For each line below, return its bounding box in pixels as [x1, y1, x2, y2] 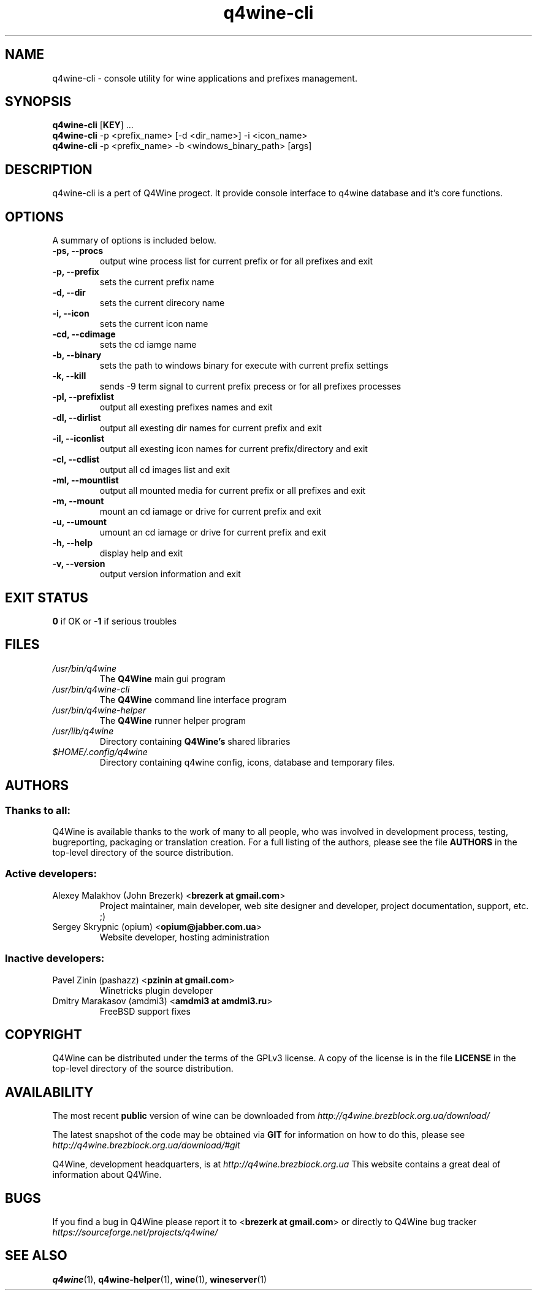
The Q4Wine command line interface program [99, 694, 287, 705]
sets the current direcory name [99, 298, 225, 309]
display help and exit [99, 548, 183, 559]
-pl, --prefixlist [52, 391, 114, 402]
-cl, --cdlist [52, 454, 100, 465]
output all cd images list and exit [99, 464, 230, 475]
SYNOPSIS [5, 94, 72, 110]
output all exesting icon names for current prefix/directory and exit [99, 444, 368, 455]
